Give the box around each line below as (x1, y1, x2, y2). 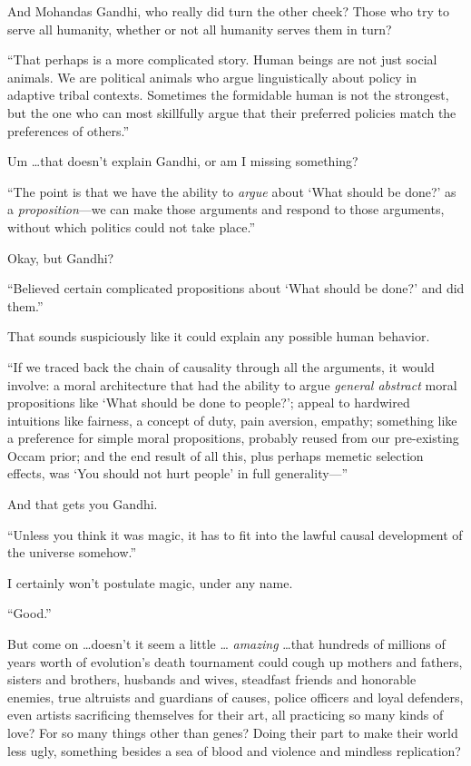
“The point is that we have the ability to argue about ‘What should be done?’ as (7, 182, 456, 201)
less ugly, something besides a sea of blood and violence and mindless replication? (7, 741, 461, 760)
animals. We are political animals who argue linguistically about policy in (7, 67, 417, 86)
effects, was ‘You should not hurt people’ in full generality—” (7, 464, 348, 483)
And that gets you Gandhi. (7, 495, 158, 514)
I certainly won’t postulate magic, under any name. (7, 573, 293, 592)
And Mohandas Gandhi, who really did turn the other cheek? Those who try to (7, 2, 449, 20)
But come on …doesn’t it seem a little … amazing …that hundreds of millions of (7, 634, 446, 653)
